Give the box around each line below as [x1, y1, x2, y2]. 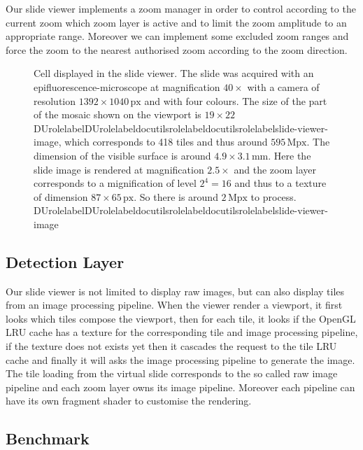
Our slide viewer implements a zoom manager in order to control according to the [6, 1, 356, 15]
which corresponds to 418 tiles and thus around [64, 134, 268, 149]
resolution [34, 93, 76, 108]
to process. [250, 189, 297, 204]
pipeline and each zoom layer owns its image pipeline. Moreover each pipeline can [6, 379, 355, 394]
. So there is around [134, 189, 218, 204]
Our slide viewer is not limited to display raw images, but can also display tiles [6, 283, 345, 298]
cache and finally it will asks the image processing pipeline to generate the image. [6, 352, 355, 367]
